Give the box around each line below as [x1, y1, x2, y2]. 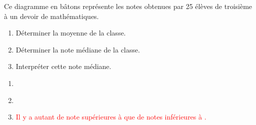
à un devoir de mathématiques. [4, 10, 99, 21]
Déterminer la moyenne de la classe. [15, 27, 126, 38]
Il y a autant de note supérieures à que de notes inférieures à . [15, 111, 206, 122]
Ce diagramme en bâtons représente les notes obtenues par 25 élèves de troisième [4, 1, 252, 11]
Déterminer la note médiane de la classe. [15, 44, 140, 54]
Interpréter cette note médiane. [15, 61, 111, 71]
